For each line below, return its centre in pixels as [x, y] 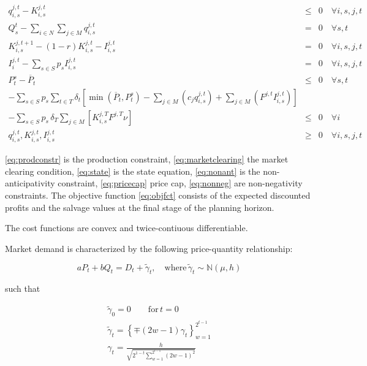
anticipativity [30, 183]
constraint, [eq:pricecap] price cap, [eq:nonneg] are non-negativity [180, 183]
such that [23, 288]
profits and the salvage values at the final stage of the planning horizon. [140, 207]
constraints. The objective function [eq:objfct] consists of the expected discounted [158, 195]
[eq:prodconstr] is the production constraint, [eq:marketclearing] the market [147, 159]
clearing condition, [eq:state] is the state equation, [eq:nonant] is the [133, 171]
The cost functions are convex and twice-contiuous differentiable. [127, 228]
